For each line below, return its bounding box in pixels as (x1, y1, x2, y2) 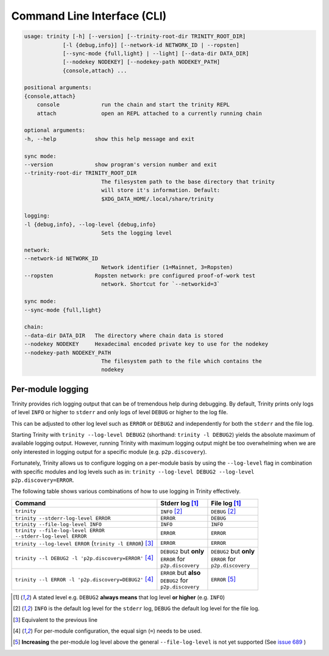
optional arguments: (24, 127, 85, 134)
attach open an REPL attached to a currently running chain (37, 110, 262, 117)
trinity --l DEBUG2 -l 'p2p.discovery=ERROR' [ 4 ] (15, 553, 154, 562)
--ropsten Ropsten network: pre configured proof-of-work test (24, 272, 256, 279)
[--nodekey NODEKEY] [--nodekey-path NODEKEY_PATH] (62, 59, 221, 65)
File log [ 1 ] (211, 498, 241, 507)
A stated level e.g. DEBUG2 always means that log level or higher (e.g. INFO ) (32, 593, 225, 601)
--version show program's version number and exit (24, 161, 218, 168)
